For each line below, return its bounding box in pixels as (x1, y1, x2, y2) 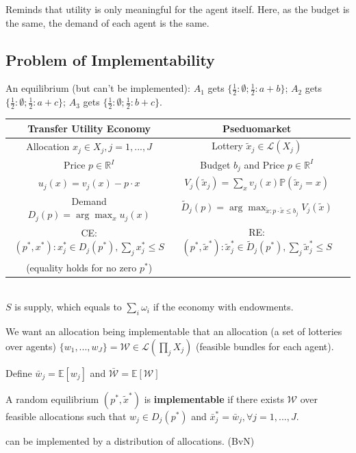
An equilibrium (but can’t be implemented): (5, 81, 190, 95)
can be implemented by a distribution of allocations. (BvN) (5, 433, 255, 448)
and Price (244, 157, 285, 171)
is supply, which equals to (14, 299, 122, 314)
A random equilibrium (5, 391, 99, 406)
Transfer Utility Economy (27, 121, 151, 135)
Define (5, 365, 32, 380)
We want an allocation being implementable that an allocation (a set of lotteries (5, 324, 342, 339)
